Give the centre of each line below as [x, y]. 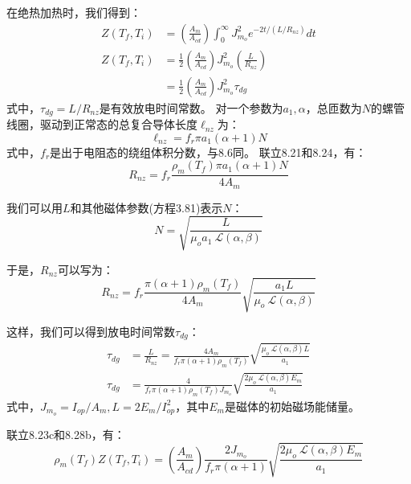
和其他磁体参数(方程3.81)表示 [146, 207]
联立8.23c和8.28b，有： [66, 434]
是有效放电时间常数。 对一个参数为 [191, 107]
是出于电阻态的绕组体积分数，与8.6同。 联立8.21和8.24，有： [208, 152]
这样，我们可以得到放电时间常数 [91, 331]
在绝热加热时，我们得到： [74, 12]
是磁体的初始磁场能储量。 [292, 406]
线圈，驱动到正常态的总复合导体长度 [102, 124]
